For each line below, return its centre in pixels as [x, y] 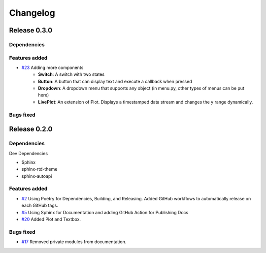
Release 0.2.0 [31, 129]
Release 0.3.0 [31, 30]
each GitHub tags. [40, 206]
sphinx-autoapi [37, 176]
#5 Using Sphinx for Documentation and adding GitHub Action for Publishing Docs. [105, 212]
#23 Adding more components [52, 67]
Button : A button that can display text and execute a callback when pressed [115, 81]
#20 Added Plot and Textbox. [51, 220]
